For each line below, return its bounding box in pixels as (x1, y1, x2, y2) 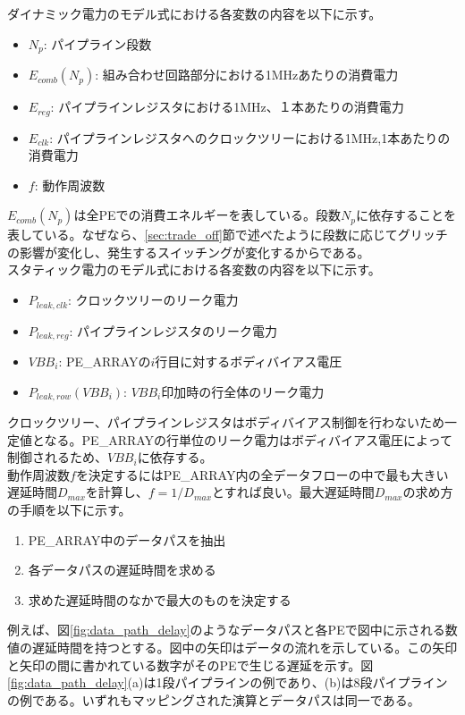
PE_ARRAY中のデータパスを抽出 (28, 530, 226, 549)
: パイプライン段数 (43, 34, 152, 53)
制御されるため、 (7, 448, 107, 467)
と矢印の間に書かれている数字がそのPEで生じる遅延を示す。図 (7, 655, 374, 674)
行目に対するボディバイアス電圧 (155, 351, 342, 370)
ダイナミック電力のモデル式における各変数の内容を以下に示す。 (7, 4, 382, 22)
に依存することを (356, 206, 457, 224)
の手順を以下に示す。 (7, 500, 131, 518)
